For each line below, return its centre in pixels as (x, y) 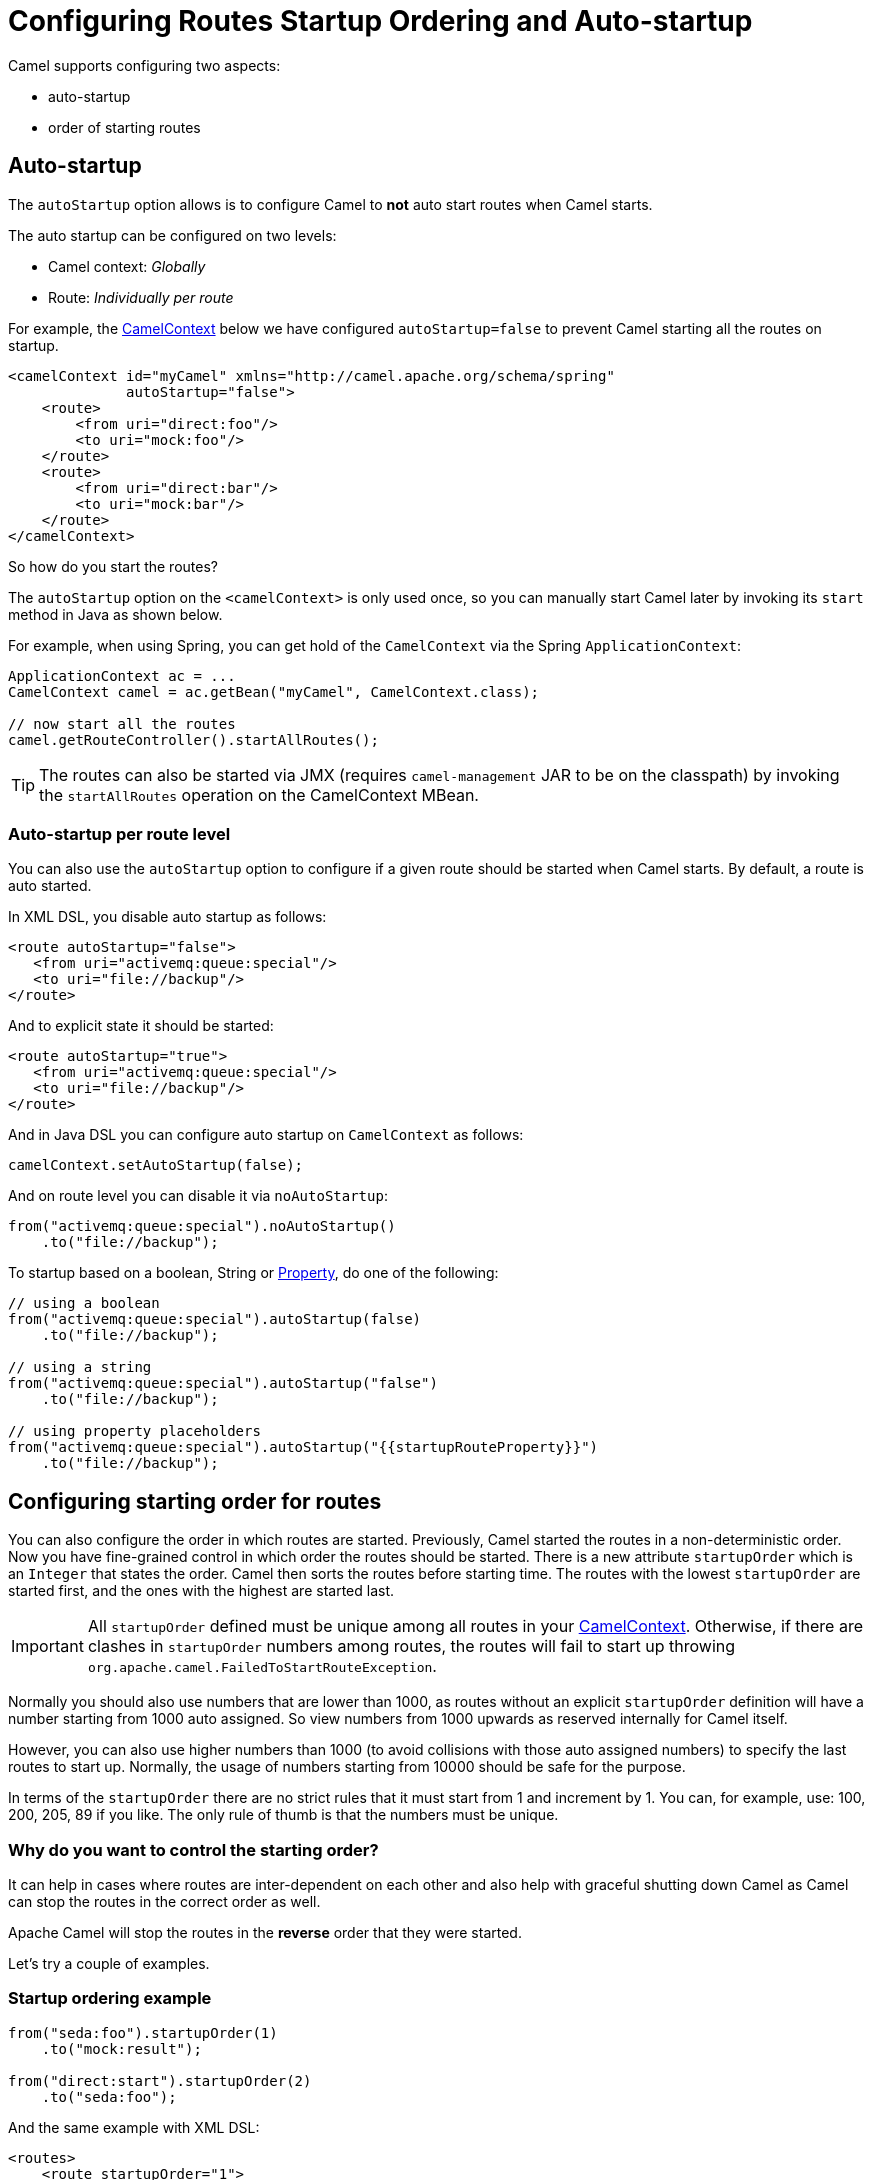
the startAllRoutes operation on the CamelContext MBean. (259, 794)
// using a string (80, 1367)
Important (47, 1646)
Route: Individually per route (141, 297)
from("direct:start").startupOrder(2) (160, 2080)
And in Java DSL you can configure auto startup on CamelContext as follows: (266, 1135)
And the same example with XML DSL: (134, 2127)
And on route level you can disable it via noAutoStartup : (198, 1196)
